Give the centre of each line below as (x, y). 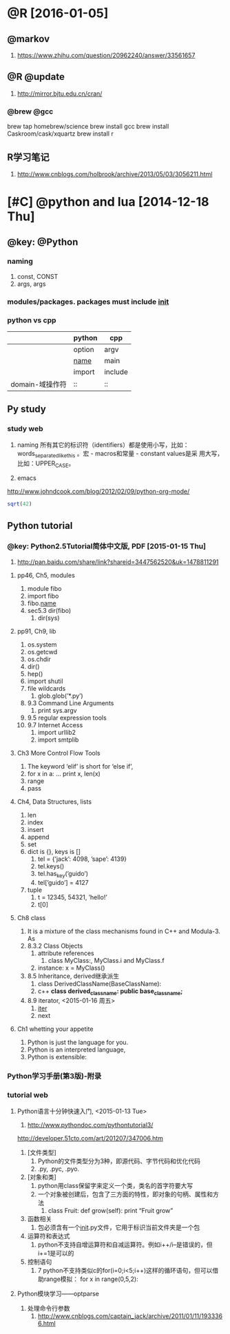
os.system (42, 644)
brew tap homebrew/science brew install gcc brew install (88, 127)
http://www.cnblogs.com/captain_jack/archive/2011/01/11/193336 (130, 1316)
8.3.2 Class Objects (55, 946)
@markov (29, 39)
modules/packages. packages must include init (88, 302)
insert (35, 829)
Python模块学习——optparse (58, 1293)
